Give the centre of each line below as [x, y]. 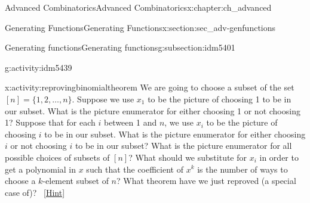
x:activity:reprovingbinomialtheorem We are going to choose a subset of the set [150, 87]
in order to [279, 157]
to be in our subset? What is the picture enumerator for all [183, 146]
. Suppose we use [103, 99]
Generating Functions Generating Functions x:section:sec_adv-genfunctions [140, 27]
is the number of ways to [243, 169]
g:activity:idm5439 [39, 67]
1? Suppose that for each [50, 122]
